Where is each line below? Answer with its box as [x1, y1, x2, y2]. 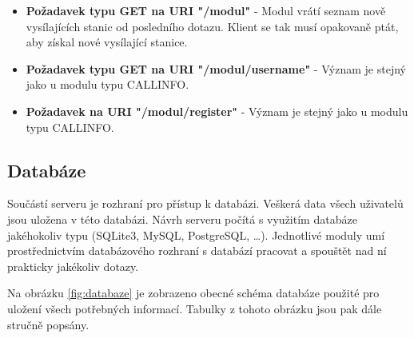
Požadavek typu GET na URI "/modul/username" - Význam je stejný [26, 60, 406, 77]
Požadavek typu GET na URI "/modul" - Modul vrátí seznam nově [26, 2, 386, 18]
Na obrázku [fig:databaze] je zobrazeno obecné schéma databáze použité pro [7, 284, 380, 301]
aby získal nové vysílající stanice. [26, 34, 188, 50]
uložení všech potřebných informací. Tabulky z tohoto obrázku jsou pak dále [7, 300, 382, 316]
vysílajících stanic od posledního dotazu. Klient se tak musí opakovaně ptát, [26, 18, 399, 34]
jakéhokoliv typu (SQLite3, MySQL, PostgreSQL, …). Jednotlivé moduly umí [7, 226, 385, 243]
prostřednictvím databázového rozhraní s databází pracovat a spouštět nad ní [7, 242, 387, 259]
